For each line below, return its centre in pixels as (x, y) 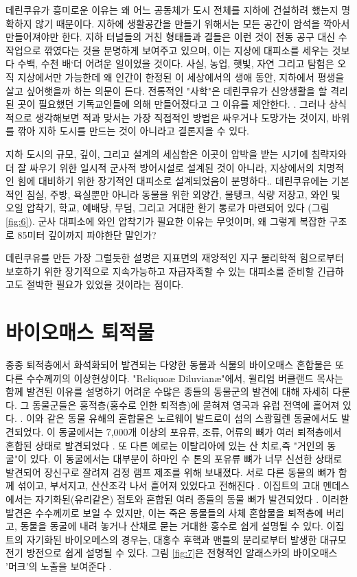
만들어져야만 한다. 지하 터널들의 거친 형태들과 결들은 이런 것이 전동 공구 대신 (171, 37)
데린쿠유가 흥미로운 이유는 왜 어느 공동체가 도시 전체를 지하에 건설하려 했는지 (172, 10)
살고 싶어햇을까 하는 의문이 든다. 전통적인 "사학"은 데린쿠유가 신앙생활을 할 (166, 90)
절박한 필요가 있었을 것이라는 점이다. (105, 284)
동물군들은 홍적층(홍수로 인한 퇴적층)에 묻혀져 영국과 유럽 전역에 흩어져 (186, 404)
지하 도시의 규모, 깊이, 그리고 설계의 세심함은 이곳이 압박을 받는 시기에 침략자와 (176, 153)
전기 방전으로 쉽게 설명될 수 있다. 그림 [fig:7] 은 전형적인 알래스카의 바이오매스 (172, 553)
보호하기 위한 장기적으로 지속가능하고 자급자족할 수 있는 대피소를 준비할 (160, 271)
